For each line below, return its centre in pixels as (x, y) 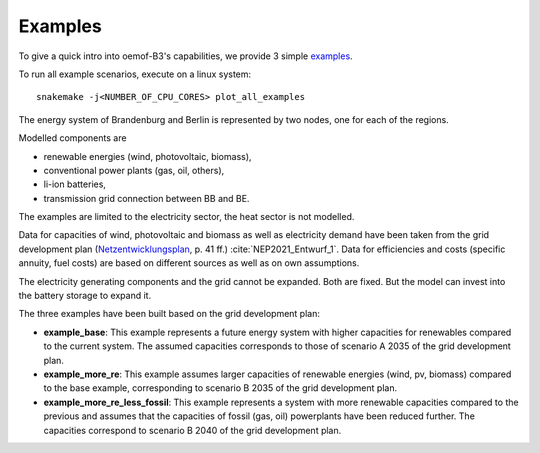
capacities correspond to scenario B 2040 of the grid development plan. (192, 430)
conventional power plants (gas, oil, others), (134, 170)
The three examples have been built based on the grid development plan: (169, 314)
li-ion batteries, (75, 184)
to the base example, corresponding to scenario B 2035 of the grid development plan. (220, 388)
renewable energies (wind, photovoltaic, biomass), (147, 156)
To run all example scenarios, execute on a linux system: (135, 74)
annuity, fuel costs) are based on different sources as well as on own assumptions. (189, 263)
